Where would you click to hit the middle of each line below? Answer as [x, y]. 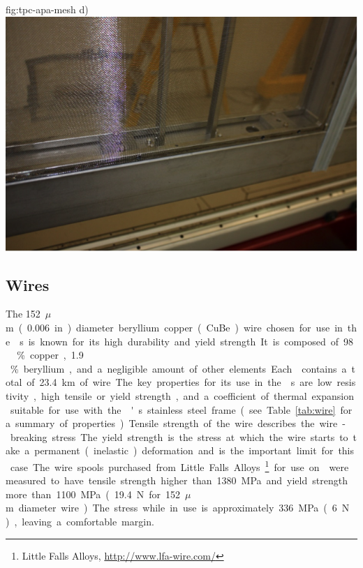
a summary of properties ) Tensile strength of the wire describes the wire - [176, 423]
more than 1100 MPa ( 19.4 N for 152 [93, 494]
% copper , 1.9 [50, 355]
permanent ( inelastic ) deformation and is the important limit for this [194, 450]
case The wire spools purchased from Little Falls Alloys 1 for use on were [179, 465]
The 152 [23, 314]
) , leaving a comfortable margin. [80, 521]
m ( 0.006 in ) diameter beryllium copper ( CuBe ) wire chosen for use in [174, 327]
